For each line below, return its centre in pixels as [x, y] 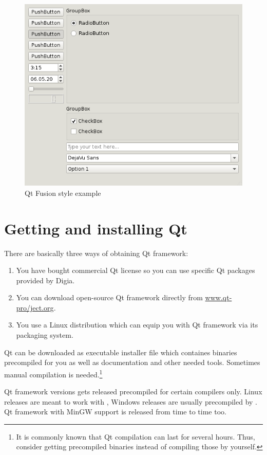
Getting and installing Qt [96, 228]
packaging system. [45, 335]
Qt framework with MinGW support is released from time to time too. [115, 412]
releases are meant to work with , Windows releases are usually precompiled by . [131, 401]
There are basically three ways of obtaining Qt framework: [96, 253]
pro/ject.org [35, 307]
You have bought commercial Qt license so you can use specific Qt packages [136, 270]
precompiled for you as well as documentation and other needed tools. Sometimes [132, 362]
